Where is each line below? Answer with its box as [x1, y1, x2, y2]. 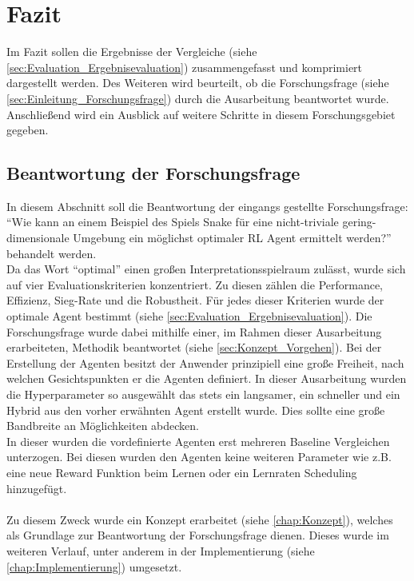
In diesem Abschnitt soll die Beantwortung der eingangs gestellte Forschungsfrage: [6, 197, 408, 214]
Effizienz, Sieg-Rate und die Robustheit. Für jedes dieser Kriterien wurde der [6, 292, 384, 308]
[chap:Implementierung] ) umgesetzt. [6, 558, 182, 575]
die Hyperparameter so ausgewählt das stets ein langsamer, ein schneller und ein [6, 386, 400, 403]
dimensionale [6, 229, 70, 246]
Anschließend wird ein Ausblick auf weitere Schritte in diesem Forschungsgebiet [6, 105, 396, 122]
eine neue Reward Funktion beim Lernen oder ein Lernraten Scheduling [6, 464, 357, 480]
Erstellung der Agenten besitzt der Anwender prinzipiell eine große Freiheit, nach [6, 354, 404, 371]
